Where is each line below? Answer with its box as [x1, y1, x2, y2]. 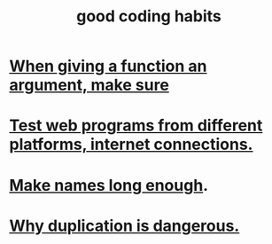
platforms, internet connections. [9, 135, 253, 154]
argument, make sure [9, 75, 170, 95]
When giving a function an [9, 56, 207, 76]
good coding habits [76, 6, 221, 27]
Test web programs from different [9, 115, 263, 136]
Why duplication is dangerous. [9, 216, 240, 236]
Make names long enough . [9, 175, 209, 195]
